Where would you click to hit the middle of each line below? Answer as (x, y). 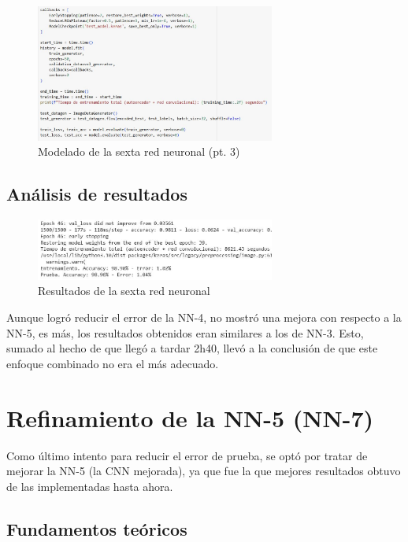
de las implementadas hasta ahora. (90, 486)
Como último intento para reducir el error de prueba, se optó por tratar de (187, 455)
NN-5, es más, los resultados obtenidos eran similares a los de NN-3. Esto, (185, 332)
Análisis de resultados (97, 194)
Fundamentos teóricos (97, 528)
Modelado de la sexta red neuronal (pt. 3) (139, 151)
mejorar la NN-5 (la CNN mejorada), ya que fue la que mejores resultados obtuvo (204, 471)
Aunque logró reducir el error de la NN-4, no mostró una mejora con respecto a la (204, 317)
